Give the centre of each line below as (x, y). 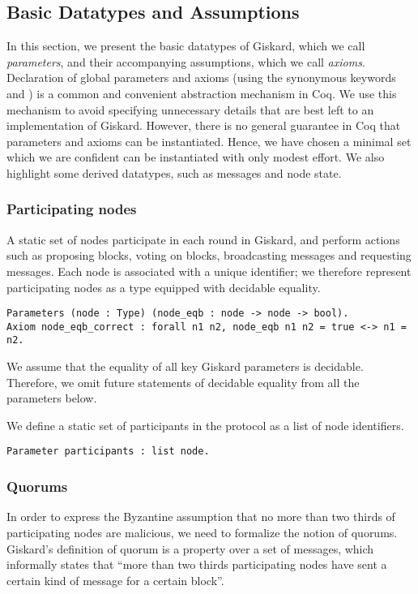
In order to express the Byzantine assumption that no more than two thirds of (201, 517)
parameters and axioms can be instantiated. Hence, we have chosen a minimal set (209, 141)
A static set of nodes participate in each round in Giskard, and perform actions (203, 239)
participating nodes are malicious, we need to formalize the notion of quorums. (202, 532)
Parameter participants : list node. (108, 452)
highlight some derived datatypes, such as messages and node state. (174, 172)
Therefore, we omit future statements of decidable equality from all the (183, 382)
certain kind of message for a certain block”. (115, 580)
